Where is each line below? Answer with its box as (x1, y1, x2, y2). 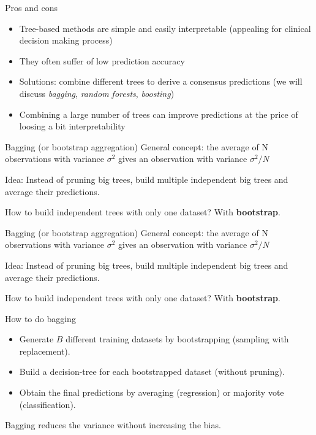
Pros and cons (5, 1, 58, 13)
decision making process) (19, 34, 113, 47)
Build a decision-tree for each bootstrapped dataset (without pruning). (19, 365, 285, 378)
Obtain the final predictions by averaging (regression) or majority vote (19, 386, 284, 399)
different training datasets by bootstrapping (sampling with (66, 333, 289, 345)
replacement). (19, 344, 70, 357)
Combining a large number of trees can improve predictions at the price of (19, 107, 298, 120)
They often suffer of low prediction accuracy (19, 54, 185, 67)
